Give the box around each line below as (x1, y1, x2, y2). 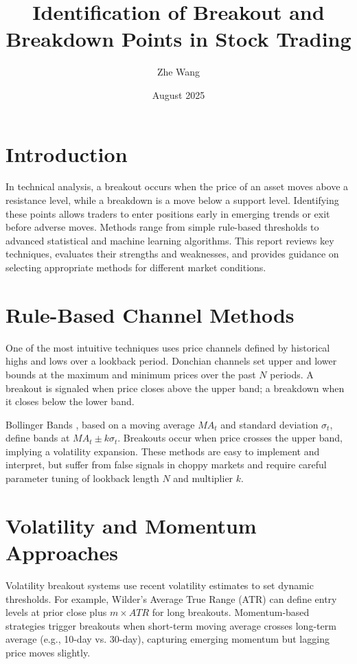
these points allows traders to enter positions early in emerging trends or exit (5, 206, 330, 220)
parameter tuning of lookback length (5, 471, 159, 485)
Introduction (5, 139, 128, 168)
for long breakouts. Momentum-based (152, 605, 310, 619)
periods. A (270, 367, 314, 381)
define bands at (5, 431, 70, 445)
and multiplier (173, 471, 233, 485)
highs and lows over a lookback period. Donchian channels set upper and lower (5, 354, 337, 368)
